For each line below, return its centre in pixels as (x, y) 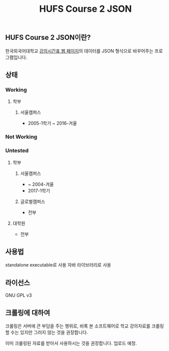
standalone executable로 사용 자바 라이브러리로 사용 (58, 265)
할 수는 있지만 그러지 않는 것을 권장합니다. (47, 332)
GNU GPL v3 (19, 295)
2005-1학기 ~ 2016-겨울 (52, 123)
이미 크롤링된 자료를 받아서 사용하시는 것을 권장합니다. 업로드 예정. (71, 343)
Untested (17, 150)
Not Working (21, 137)
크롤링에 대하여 (28, 313)
